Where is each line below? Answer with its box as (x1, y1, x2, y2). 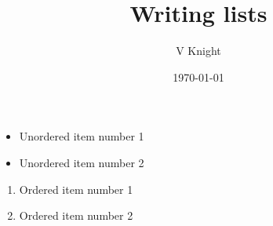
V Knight (176, 42, 221, 59)
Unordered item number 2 (19, 154, 144, 170)
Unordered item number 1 (19, 128, 144, 144)
